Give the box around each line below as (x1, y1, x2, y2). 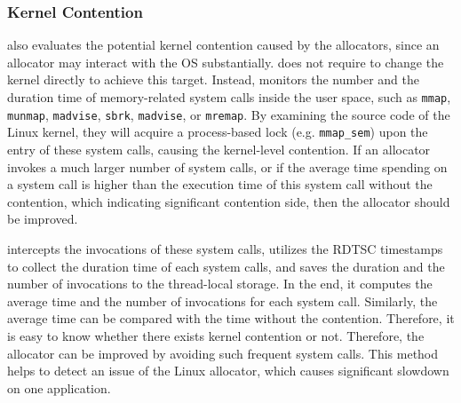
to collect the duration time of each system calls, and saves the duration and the (7, 257, 445, 275)
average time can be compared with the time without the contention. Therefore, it (7, 309, 455, 328)
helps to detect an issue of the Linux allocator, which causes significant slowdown (7, 361, 449, 380)
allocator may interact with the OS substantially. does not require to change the (7, 52, 444, 71)
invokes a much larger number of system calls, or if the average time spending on (7, 157, 448, 176)
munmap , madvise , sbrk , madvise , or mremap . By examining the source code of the (7, 105, 450, 123)
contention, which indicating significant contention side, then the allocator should (7, 192, 450, 210)
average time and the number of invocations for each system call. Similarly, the (7, 291, 438, 310)
